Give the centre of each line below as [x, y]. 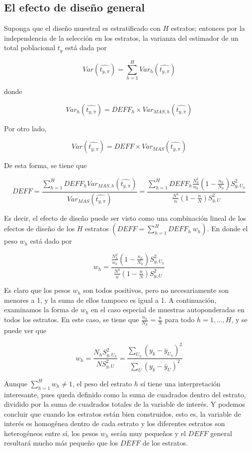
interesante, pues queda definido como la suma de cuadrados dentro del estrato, [125, 394]
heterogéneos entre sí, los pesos [51, 433]
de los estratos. [165, 443]
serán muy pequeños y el [148, 433]
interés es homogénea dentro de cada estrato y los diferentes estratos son [115, 423]
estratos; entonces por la [208, 28]
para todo [180, 319]
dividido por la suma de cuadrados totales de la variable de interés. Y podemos [125, 404]
